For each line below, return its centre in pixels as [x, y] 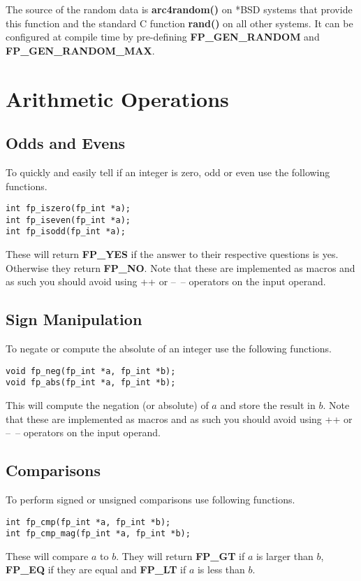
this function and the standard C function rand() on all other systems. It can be [179, 23]
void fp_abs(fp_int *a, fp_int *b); [91, 383]
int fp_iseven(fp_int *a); [68, 220]
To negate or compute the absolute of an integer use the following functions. [169, 349]
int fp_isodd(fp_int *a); [66, 232]
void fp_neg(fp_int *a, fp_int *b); [91, 371]
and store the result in [268, 405]
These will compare [47, 555]
